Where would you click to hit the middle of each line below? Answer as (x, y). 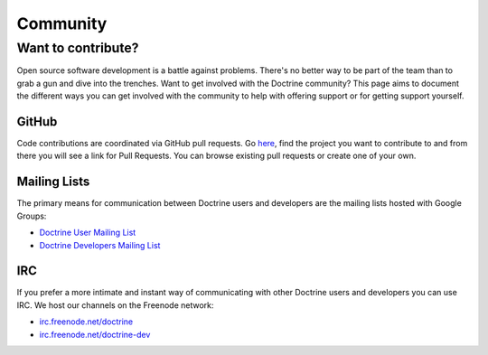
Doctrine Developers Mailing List (100, 245)
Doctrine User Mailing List (88, 233)
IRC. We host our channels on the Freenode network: (115, 305)
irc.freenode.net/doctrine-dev (95, 334)
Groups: (32, 216)
